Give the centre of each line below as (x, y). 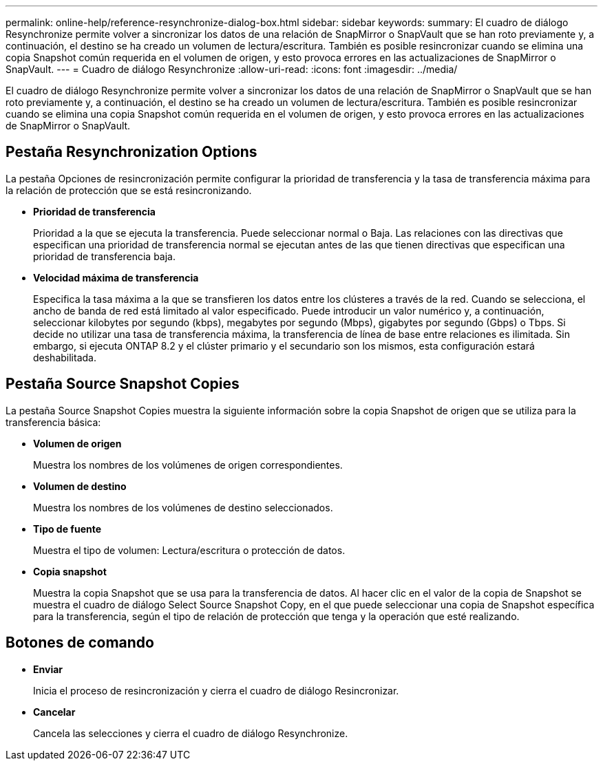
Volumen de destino (80, 486)
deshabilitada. (65, 357)
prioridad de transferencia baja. (104, 256)
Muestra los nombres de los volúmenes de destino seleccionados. (183, 507)
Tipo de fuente (67, 529)
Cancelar (54, 712)
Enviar (48, 669)
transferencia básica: (53, 422)
